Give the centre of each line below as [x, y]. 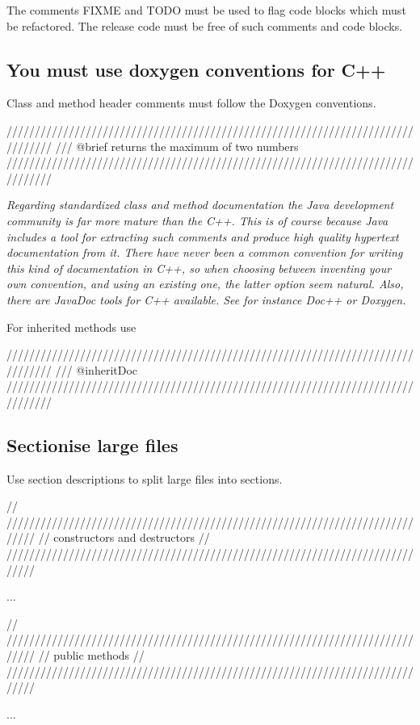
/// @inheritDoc [97, 369]
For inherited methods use [71, 327]
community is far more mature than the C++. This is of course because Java [197, 220]
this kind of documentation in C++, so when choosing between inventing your [199, 268]
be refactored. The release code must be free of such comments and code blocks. [205, 25]
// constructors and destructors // [124, 537]
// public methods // [91, 655]
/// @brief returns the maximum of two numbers [177, 146]
